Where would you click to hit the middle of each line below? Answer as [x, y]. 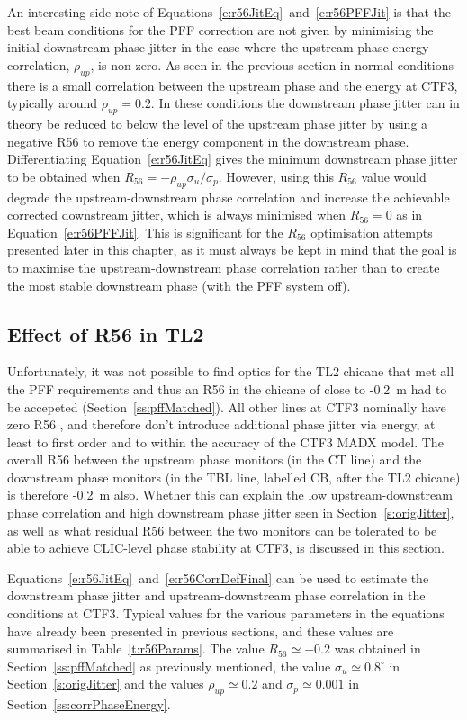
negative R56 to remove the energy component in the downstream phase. [208, 141]
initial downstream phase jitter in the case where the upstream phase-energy [218, 47]
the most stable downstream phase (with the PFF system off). [179, 285]
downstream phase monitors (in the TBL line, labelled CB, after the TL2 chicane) [234, 477]
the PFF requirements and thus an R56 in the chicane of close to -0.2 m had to [227, 388]
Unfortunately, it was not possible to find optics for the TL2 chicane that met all [231, 371]
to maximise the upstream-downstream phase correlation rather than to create [224, 267]
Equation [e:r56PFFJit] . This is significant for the [145, 232]
